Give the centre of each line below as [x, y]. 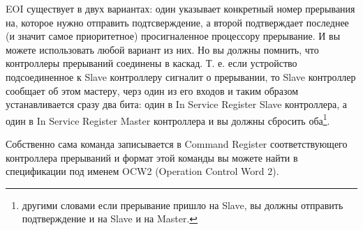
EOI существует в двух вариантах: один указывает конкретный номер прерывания [180, 8]
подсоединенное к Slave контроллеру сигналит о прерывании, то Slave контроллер [181, 76]
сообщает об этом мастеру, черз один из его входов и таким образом [152, 90]
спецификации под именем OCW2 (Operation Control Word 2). [142, 171]
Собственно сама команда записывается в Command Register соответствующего [177, 144]
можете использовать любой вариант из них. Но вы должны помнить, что [162, 49]
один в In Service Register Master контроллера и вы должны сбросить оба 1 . [168, 119]
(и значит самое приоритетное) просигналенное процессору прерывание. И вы [173, 36]
